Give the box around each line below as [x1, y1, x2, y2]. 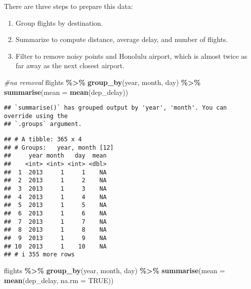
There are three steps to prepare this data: [4, 1, 133, 11]
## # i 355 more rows [4, 251, 75, 258]
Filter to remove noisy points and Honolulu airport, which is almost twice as [15, 50, 248, 61]
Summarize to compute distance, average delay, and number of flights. [15, 34, 228, 44]
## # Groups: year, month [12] [4, 144, 114, 151]
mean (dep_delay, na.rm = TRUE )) [4, 275, 114, 285]
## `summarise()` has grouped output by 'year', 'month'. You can [4, 104, 227, 112]
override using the [4, 112, 68, 120]
